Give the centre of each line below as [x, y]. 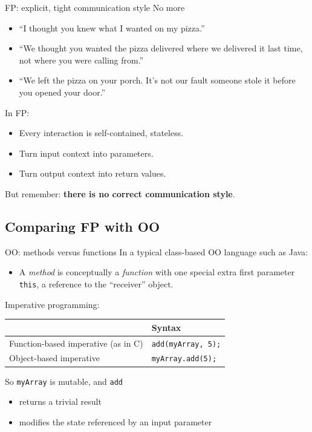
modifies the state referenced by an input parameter [115, 421]
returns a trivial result [60, 401]
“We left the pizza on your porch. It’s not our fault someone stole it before [157, 80]
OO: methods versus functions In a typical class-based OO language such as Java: [157, 251]
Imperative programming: [52, 304]
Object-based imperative [54, 358]
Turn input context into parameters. [86, 153]
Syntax [166, 327]
